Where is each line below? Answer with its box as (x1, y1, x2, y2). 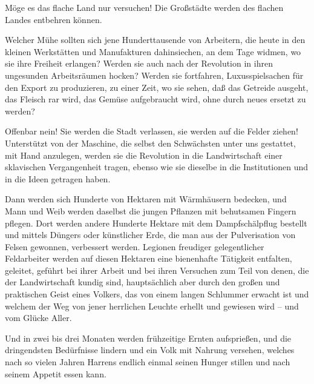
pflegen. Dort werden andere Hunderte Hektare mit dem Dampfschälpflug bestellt (5, 216, 307, 229)
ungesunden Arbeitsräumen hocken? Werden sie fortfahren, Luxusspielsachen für (5, 68, 304, 81)
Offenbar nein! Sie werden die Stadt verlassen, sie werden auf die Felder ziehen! (5, 125, 298, 137)
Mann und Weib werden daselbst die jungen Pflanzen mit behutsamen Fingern (5, 204, 296, 217)
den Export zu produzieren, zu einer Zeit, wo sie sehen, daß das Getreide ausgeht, (5, 81, 309, 93)
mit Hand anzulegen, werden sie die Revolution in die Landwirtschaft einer (5, 148, 283, 161)
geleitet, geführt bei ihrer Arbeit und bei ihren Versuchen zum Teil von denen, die (5, 263, 309, 276)
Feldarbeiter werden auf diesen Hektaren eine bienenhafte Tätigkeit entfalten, (5, 252, 292, 265)
